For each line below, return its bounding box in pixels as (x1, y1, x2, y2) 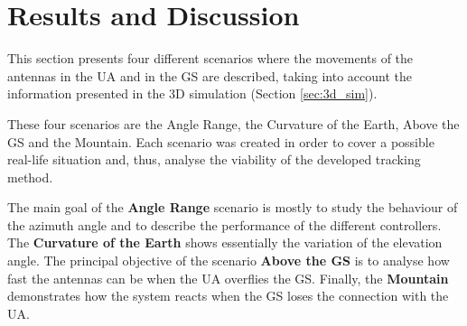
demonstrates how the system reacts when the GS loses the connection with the (7, 286, 449, 305)
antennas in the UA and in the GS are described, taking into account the (7, 66, 412, 85)
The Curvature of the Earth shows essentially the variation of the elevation (7, 233, 443, 252)
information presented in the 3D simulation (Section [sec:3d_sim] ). (7, 84, 378, 103)
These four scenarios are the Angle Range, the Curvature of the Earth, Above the (7, 114, 460, 133)
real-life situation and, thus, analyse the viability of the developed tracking (7, 150, 421, 169)
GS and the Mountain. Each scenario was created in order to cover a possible (7, 132, 434, 151)
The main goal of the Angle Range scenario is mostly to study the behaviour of (7, 198, 458, 217)
